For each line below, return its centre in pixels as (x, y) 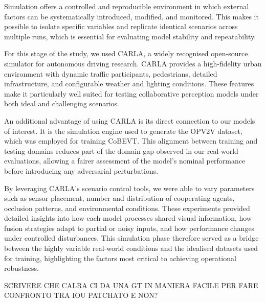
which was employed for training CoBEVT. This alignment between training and (131, 141)
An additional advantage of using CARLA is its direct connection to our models (130, 120)
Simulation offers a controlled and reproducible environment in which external (127, 6)
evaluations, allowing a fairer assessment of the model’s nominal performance (125, 161)
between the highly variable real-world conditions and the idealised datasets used (131, 248)
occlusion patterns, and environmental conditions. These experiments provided (127, 208)
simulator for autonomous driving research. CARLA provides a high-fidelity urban (133, 63)
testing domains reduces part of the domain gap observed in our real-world (121, 150)
